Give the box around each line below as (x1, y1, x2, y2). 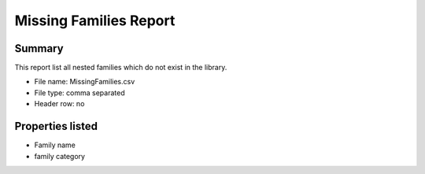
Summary (14, 42, 64, 55)
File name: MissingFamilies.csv (34, 77, 135, 87)
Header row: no (34, 99, 85, 109)
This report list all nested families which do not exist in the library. (14, 63, 227, 72)
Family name (34, 140, 76, 150)
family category (34, 151, 86, 161)
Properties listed (14, 120, 98, 133)
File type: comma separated (34, 87, 125, 98)
